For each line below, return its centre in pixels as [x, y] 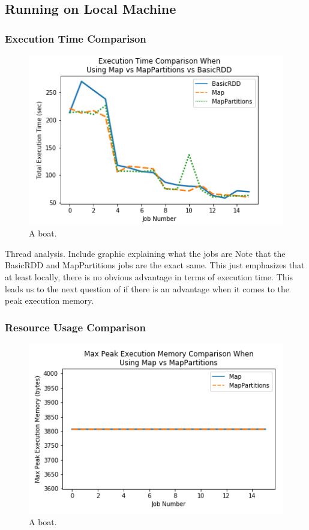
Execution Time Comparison [76, 38]
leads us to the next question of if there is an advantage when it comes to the [147, 288]
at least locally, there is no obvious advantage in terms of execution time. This [149, 277]
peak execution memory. [49, 300]
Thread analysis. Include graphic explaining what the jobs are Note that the [145, 253]
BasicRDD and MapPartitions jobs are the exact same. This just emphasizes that [155, 265]
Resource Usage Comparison [75, 327]
